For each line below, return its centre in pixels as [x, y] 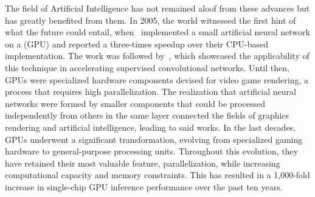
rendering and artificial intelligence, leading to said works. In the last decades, [151, 127]
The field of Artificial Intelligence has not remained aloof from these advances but [157, 8]
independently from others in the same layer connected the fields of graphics [147, 115]
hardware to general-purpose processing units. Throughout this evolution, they [152, 151]
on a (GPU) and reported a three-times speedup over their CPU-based [137, 43]
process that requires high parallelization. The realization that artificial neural [151, 92]
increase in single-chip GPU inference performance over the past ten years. [144, 186]
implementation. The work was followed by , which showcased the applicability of [157, 56]
